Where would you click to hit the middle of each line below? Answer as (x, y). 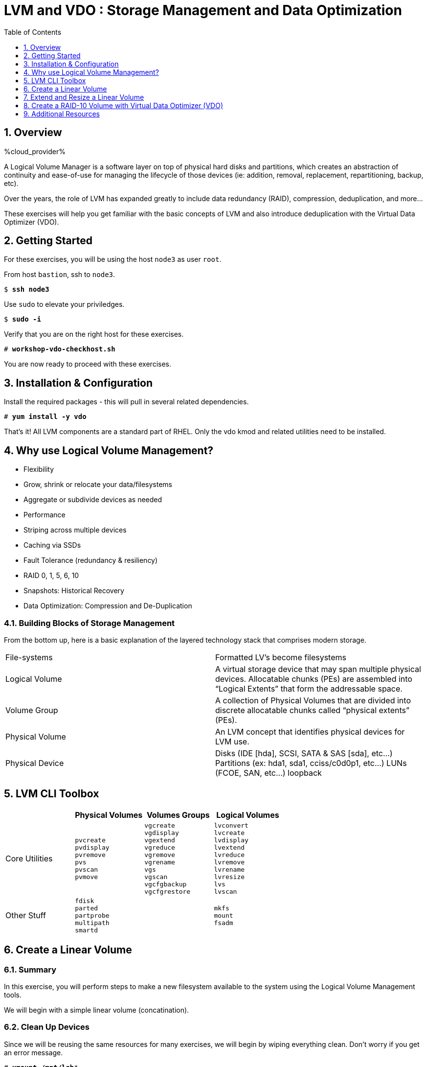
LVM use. (232, 741)
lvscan (225, 891)
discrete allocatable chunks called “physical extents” (313, 710)
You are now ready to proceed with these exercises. (88, 364)
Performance (45, 515)
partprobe (92, 915)
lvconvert (231, 825)
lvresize (229, 877)
